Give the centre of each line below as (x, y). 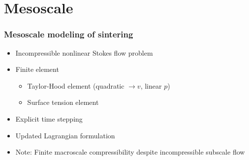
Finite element (37, 69)
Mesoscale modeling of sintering (69, 34)
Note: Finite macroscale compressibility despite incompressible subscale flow (130, 152)
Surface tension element (63, 102)
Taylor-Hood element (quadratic (76, 85)
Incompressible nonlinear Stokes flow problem (84, 52)
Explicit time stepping (49, 118)
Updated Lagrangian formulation (65, 135)
